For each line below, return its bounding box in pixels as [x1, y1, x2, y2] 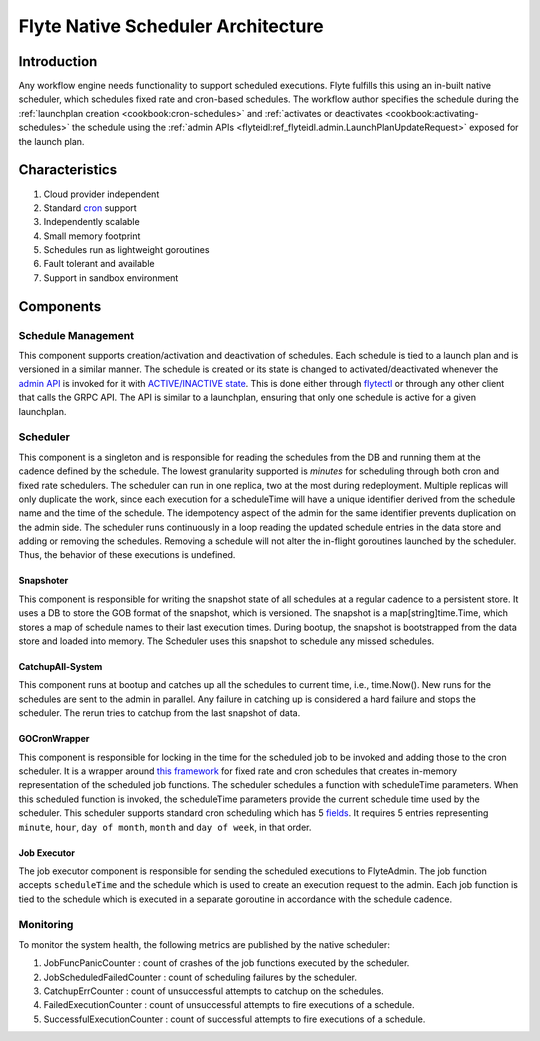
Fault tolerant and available [43, 258, 155, 270]
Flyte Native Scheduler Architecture [18, 15, 324, 37]
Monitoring [18, 918, 74, 932]
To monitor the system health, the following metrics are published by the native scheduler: [18, 938, 390, 950]
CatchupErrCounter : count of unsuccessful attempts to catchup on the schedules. [43, 985, 384, 997]
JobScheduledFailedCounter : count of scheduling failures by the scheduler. [43, 971, 357, 983]
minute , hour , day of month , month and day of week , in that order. [18, 821, 312, 833]
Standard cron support [43, 201, 137, 214]
